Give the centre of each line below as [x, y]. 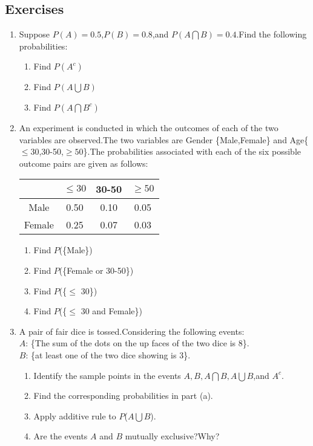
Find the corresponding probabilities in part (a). [123, 396]
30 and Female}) [111, 311]
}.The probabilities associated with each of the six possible [192, 151]
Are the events [61, 436]
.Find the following [272, 34]
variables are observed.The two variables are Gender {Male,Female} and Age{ [164, 139]
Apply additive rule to [75, 415]
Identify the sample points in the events [107, 375]
